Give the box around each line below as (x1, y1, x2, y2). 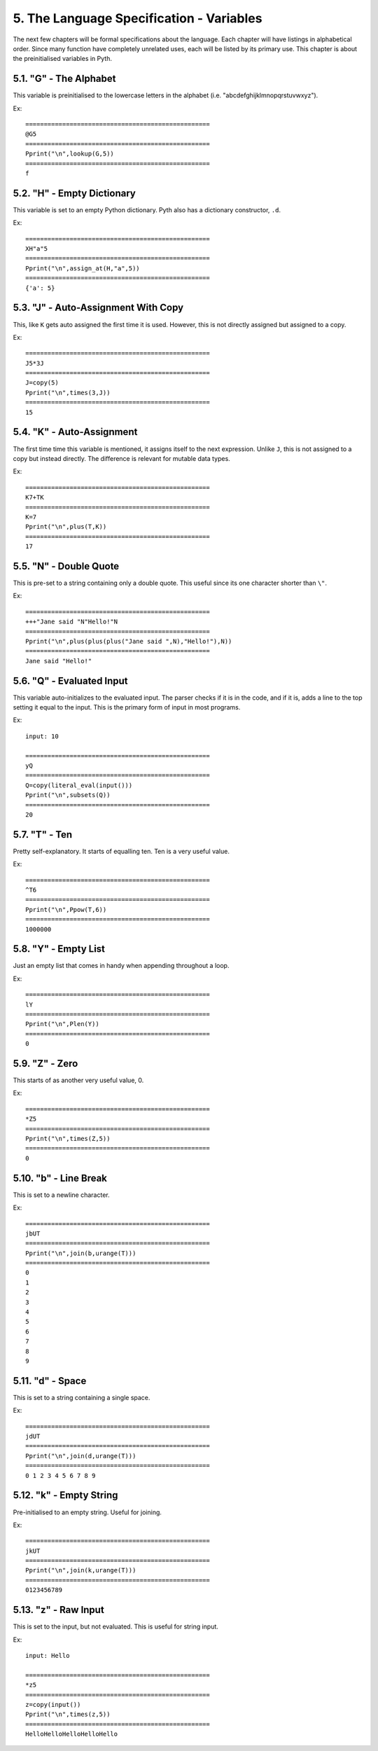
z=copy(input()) (25, 1701, 81, 1708)
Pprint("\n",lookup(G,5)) (25, 150, 115, 158)
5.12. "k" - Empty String (13, 1489, 118, 1502)
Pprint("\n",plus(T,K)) (25, 522, 107, 531)
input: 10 (25, 732, 59, 740)
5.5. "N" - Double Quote (13, 560, 120, 572)
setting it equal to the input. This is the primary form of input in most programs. (13, 703, 241, 711)
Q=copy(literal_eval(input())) (25, 781, 133, 789)
